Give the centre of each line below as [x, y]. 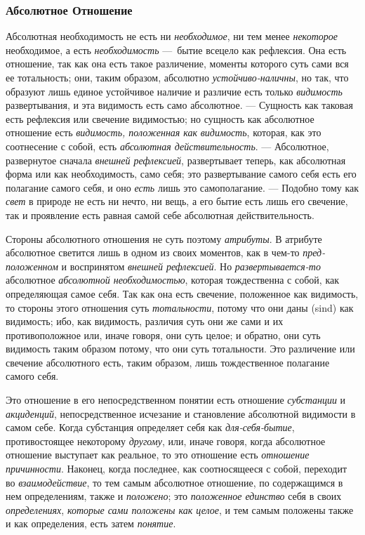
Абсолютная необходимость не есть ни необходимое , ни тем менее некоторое [172, 36]
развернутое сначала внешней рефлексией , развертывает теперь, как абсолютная [176, 160]
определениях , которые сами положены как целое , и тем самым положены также [180, 509]
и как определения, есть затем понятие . [91, 523]
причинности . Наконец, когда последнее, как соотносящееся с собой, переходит [177, 469]
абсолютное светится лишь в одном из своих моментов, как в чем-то [153, 252]
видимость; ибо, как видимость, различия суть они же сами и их [145, 321]
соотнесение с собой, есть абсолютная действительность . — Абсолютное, [167, 146]
